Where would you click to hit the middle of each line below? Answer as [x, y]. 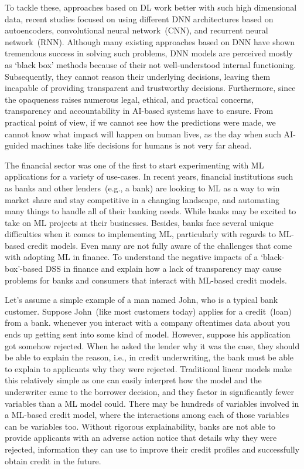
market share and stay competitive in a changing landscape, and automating [142, 199]
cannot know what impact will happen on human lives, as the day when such [143, 134]
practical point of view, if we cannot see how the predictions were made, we [140, 122]
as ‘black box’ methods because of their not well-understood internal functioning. [151, 64]
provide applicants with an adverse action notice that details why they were [141, 438]
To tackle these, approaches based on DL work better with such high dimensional [151, 7]
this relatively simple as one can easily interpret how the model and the [133, 380]
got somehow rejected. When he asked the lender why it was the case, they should [152, 345]
